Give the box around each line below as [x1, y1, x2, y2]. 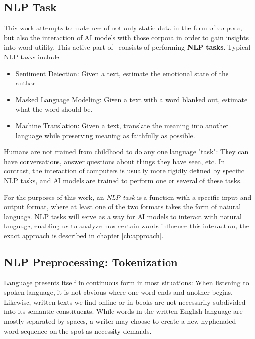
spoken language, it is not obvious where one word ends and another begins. [4, 287, 233, 297]
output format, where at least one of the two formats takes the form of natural [4, 201, 241, 212]
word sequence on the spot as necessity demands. [4, 325, 152, 336]
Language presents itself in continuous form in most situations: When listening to [4, 277, 249, 287]
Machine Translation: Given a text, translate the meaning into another [15, 120, 229, 130]
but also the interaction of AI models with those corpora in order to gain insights [4, 32, 249, 42]
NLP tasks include [4, 51, 59, 61]
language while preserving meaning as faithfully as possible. [15, 130, 195, 140]
